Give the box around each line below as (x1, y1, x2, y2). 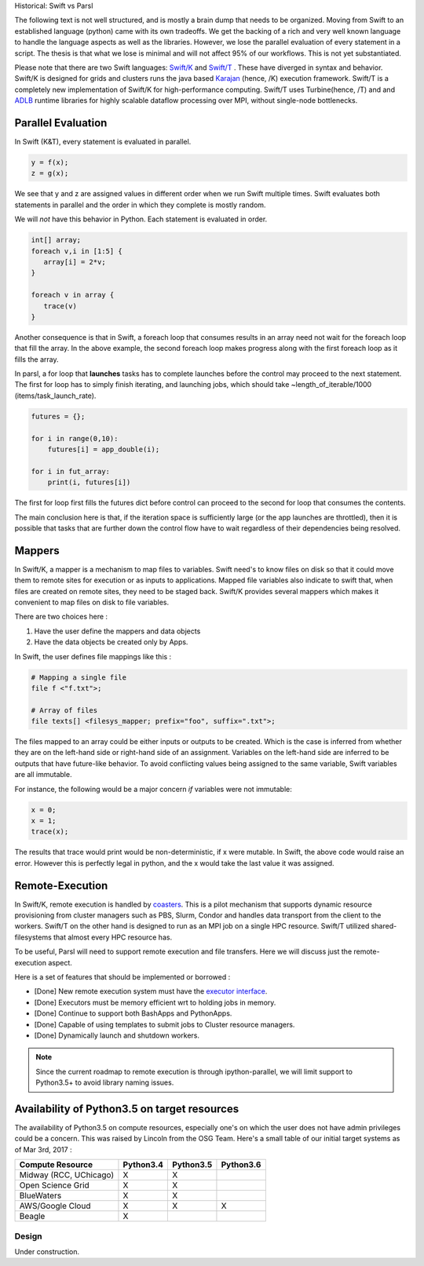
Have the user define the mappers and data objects (34, 626, 201, 636)
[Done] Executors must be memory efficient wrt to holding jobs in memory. (34, 998, 276, 1007)
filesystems (14, 932, 53, 942)
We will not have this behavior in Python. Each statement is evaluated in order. (14, 214, 268, 224)
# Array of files (31, 706, 98, 714)
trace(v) (43, 301, 78, 310)
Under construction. (14, 1247, 80, 1256)
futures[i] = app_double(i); (47, 444, 160, 454)
